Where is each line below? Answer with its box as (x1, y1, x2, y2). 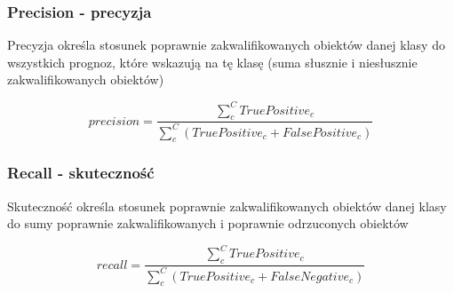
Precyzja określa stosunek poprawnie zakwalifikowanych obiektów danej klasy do (7, 36, 445, 54)
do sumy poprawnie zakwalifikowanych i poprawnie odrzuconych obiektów (7, 214, 409, 233)
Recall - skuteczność (7, 162, 155, 184)
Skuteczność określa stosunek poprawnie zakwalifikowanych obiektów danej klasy (7, 196, 447, 215)
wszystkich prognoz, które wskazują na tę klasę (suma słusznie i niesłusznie (7, 52, 418, 71)
